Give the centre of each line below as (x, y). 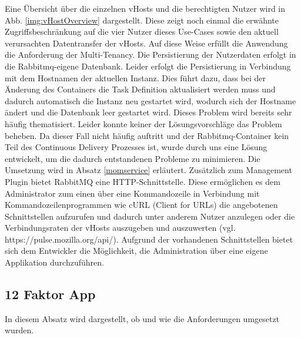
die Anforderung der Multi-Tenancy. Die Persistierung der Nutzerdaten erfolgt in (150, 54)
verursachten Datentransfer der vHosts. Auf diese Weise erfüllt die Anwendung (146, 43)
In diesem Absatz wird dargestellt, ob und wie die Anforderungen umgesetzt (142, 318)
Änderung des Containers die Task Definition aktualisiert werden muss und (140, 89)
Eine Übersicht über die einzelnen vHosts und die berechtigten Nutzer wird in (145, 8)
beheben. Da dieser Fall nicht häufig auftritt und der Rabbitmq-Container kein (147, 135)
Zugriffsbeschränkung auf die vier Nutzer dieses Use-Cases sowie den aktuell (142, 32)
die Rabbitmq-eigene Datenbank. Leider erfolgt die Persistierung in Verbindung (148, 66)
